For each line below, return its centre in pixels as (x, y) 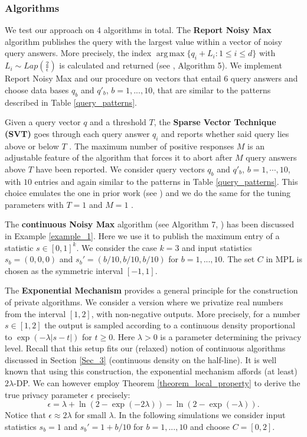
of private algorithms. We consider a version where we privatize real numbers (144, 301)
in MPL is (284, 259)
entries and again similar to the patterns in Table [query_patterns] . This (166, 181)
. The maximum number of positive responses (152, 146)
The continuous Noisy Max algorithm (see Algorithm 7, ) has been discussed (150, 224)
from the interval (35, 313)
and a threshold (118, 122)
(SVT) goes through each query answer (77, 133)
